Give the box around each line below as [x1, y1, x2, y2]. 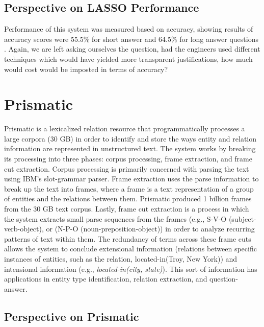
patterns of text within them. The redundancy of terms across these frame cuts [4, 233, 251, 244]
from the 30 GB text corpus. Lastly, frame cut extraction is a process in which [4, 203, 249, 214]
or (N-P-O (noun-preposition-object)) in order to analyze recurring [46, 223, 255, 234]
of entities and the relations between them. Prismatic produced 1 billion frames [4, 193, 252, 204]
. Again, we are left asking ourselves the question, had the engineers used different [4, 43, 260, 54]
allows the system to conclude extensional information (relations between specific [4, 243, 257, 254]
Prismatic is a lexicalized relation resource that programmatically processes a [4, 123, 245, 134]
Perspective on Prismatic [4, 308, 139, 324]
